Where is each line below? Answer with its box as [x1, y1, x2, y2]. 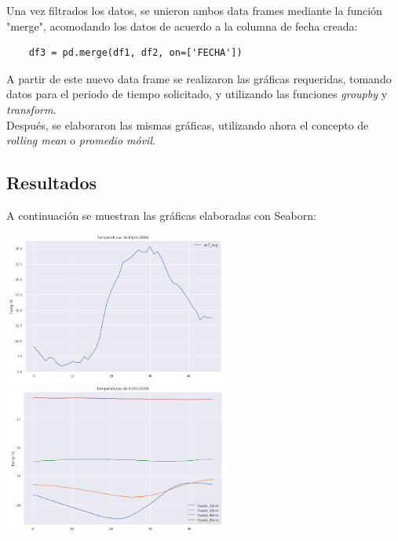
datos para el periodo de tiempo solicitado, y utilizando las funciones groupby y [6, 86, 388, 102]
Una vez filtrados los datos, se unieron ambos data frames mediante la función [6, 2, 382, 18]
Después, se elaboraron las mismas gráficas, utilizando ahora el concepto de [6, 116, 369, 133]
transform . [6, 101, 57, 117]
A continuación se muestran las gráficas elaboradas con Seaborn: [6, 207, 316, 223]
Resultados [6, 170, 97, 195]
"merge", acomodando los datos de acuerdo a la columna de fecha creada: [6, 17, 358, 34]
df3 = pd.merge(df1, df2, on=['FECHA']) [28, 47, 243, 59]
